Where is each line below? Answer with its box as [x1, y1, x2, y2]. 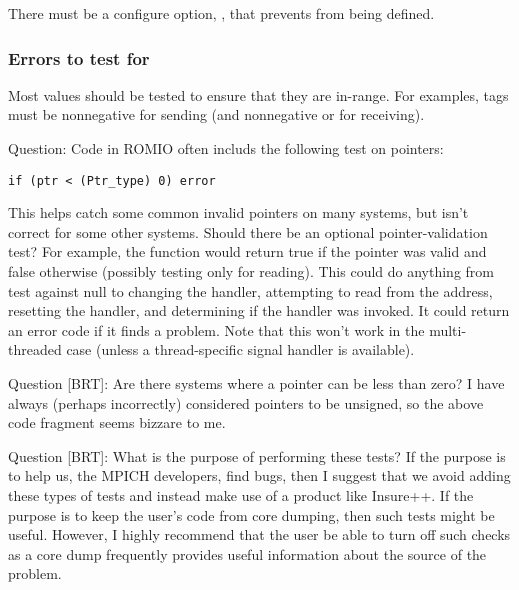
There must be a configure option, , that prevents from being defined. [8, 3, 435, 23]
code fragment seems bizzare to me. [8, 412, 226, 433]
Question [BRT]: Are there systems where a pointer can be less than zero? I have [8, 373, 505, 393]
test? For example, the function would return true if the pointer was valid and [8, 241, 487, 262]
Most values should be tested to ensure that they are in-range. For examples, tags [8, 84, 509, 105]
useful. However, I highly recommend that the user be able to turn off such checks [8, 524, 511, 545]
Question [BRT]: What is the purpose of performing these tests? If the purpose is [8, 445, 506, 466]
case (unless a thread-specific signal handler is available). [66, 339, 415, 360]
